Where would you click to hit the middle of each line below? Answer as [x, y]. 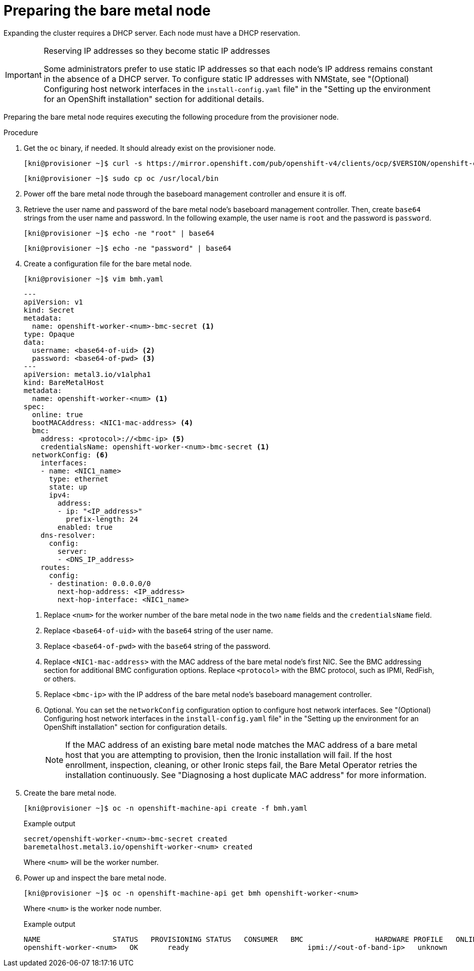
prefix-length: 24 [102, 519]
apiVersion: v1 [54, 302]
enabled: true [85, 527]
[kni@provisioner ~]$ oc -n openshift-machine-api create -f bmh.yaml [166, 808]
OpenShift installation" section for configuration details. [135, 727]
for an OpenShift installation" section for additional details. [154, 99]
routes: [55, 567]
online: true [58, 414]
